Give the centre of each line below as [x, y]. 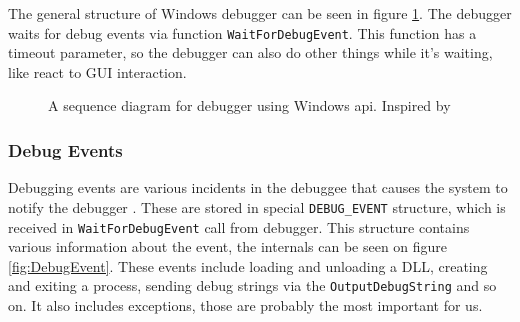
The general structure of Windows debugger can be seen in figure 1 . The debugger [260, 13]
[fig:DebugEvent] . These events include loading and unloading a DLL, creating [248, 265]
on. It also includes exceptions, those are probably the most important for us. [245, 305]
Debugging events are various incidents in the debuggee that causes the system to [258, 187]
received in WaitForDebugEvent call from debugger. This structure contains [239, 226]
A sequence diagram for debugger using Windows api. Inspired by [249, 105]
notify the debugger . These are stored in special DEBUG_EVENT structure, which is [257, 206]
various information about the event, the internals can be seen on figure [228, 246]
